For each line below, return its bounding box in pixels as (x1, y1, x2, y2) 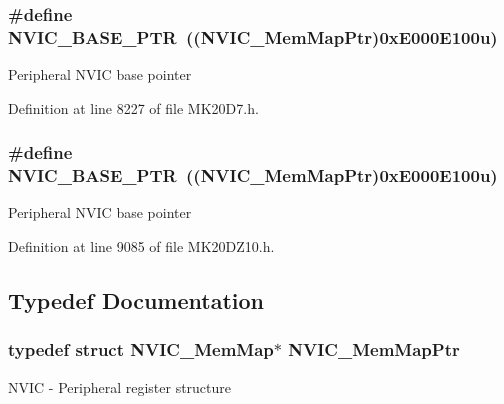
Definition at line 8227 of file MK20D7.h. (8, 97, 259, 118)
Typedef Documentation (8, 285, 264, 316)
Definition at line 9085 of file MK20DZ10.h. (8, 236, 275, 257)
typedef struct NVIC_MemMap (8, 337, 274, 362)
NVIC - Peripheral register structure (8, 376, 232, 397)
